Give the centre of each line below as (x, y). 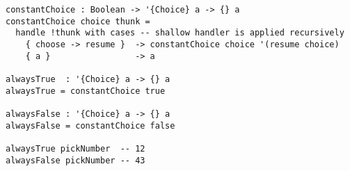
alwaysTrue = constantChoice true (86, 91)
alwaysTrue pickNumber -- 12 (75, 148)
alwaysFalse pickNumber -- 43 (75, 160)
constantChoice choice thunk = (78, 21)
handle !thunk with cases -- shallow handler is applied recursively (180, 33)
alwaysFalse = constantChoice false (90, 125)
